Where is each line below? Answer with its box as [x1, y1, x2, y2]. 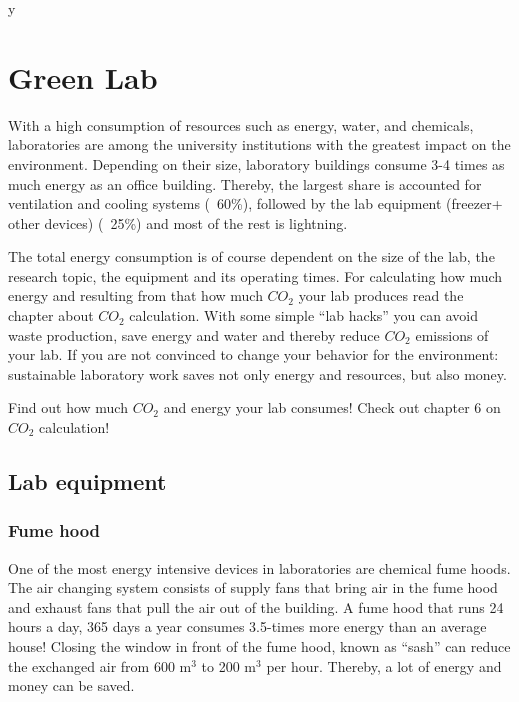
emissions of [415, 324, 489, 345]
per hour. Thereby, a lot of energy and [266, 655, 502, 676]
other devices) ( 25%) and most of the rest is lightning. [8, 212, 348, 233]
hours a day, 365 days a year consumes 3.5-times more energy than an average [8, 616, 487, 637]
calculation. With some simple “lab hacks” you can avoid [129, 305, 478, 326]
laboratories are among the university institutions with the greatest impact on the [8, 134, 511, 155]
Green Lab [8, 56, 158, 97]
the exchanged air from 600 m [8, 655, 192, 676]
